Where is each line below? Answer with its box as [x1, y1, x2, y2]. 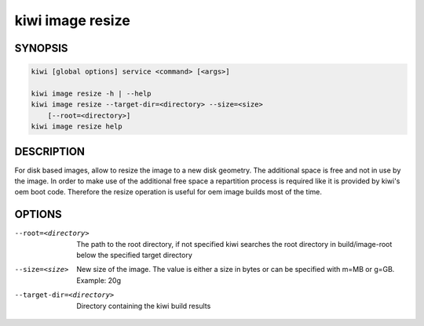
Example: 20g [76, 275, 122, 285]
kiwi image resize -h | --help [31, 89, 152, 98]
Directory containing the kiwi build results [76, 301, 211, 310]
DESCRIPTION [14, 145, 86, 158]
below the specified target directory [76, 251, 192, 260]
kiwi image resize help [31, 122, 123, 131]
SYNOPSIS [14, 42, 68, 55]
